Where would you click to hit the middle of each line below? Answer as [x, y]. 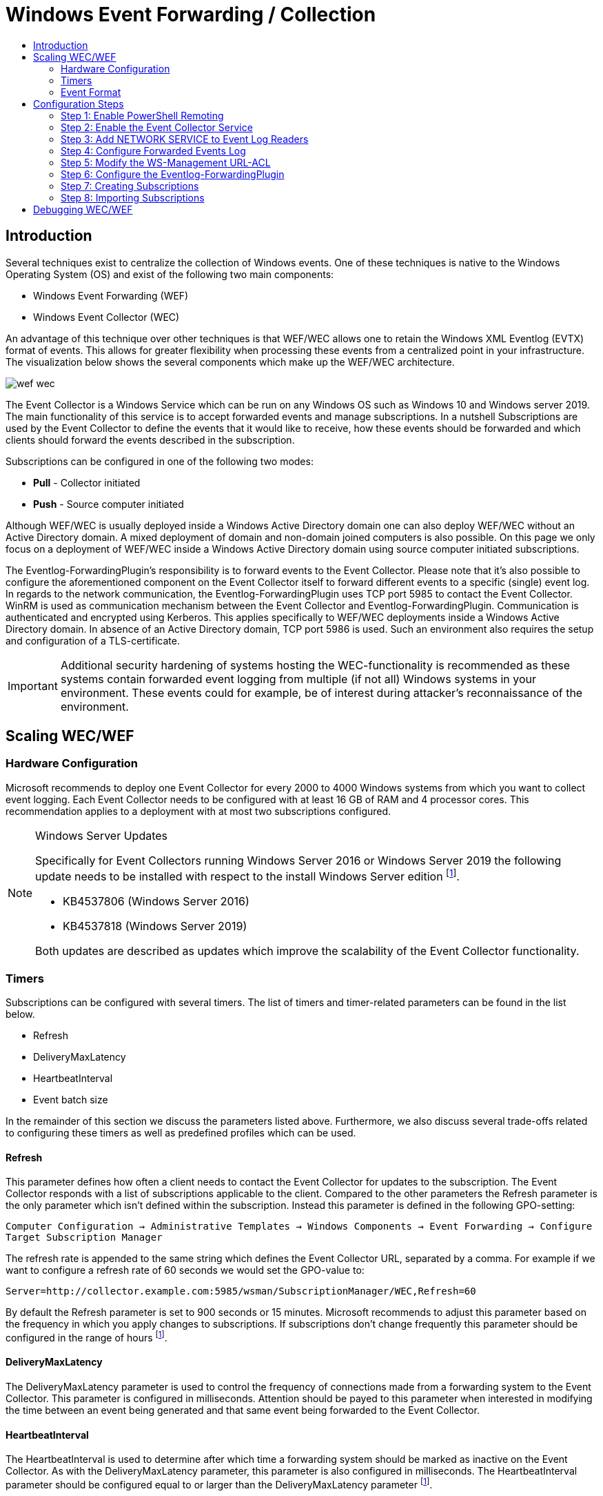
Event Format [91, 92]
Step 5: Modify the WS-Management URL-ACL [166, 162]
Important [33, 686]
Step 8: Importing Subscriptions [133, 197]
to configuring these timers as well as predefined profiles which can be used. [181, 1132]
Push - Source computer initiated [109, 504]
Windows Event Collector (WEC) [106, 317]
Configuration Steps [79, 104]
